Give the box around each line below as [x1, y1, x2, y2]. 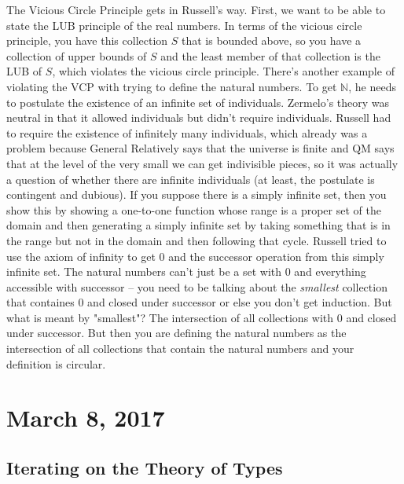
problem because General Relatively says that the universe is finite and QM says [6, 140, 395, 156]
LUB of [6, 63, 42, 79]
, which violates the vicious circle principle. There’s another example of [52, 63, 395, 79]
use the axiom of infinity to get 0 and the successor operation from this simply [6, 247, 384, 264]
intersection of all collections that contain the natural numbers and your [6, 340, 354, 357]
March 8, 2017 [6, 401, 165, 434]
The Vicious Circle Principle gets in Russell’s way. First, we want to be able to [6, 2, 386, 17]
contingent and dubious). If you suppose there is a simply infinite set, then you [6, 186, 387, 203]
